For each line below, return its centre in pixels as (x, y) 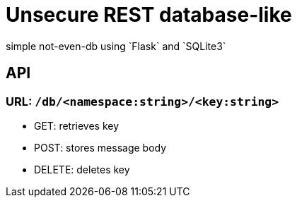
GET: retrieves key (77, 125)
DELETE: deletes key (82, 169)
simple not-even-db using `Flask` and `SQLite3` (116, 46)
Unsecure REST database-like (149, 15)
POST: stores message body (100, 147)
